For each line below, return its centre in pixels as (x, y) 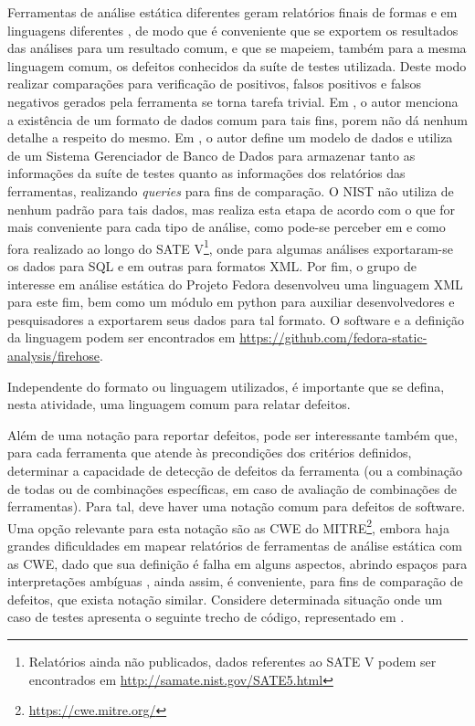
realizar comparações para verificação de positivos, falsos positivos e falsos (215, 84)
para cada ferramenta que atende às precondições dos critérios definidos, (210, 452)
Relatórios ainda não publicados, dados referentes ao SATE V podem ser (232, 661)
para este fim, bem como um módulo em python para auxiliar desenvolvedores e (231, 302)
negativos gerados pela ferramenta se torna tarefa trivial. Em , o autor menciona (233, 101)
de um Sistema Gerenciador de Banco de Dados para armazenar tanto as (211, 155)
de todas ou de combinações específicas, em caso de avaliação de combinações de (232, 488)
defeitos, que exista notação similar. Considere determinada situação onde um (225, 599)
